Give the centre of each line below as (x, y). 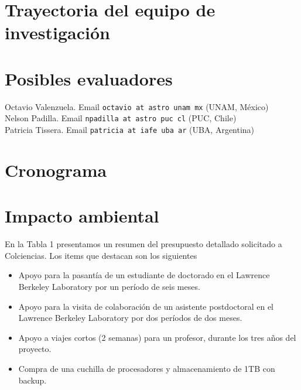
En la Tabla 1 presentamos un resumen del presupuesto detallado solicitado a (143, 244)
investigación (57, 32)
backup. (33, 380)
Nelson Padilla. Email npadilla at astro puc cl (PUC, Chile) (121, 118)
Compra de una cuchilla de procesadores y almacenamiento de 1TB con (147, 368)
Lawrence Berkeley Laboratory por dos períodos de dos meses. (130, 318)
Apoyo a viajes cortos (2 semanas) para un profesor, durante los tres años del (157, 337)
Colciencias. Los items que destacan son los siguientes (101, 255)
